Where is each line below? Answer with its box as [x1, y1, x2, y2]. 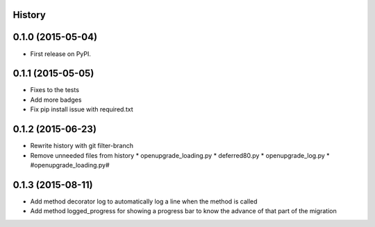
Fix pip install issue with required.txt [30, 105, 133, 113]
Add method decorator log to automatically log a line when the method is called [30, 197, 258, 206]
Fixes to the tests [30, 86, 80, 94]
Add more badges [30, 96, 82, 104]
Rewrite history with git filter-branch [30, 142, 134, 150]
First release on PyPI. [30, 49, 92, 58]
